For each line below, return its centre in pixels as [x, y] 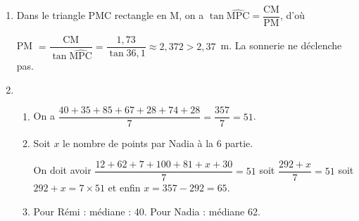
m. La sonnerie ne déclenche [281, 45]
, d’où [292, 15]
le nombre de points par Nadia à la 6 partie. [158, 143]
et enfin [124, 188]
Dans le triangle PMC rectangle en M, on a [110, 15]
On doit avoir [62, 170]
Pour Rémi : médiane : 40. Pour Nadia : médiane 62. [147, 211]
